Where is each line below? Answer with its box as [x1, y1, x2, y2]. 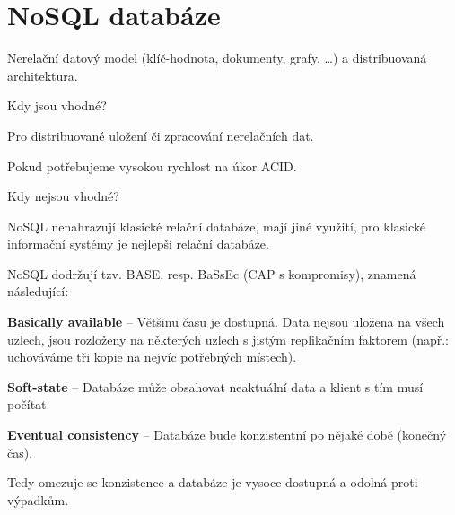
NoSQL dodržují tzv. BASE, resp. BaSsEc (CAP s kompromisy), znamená [7, 264, 416, 283]
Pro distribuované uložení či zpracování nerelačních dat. [7, 126, 314, 144]
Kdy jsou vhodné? [7, 96, 107, 115]
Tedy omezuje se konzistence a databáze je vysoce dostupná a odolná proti [7, 473, 418, 492]
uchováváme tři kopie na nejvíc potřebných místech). [7, 347, 297, 366]
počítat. [7, 395, 50, 414]
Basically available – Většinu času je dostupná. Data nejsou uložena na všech [7, 312, 445, 331]
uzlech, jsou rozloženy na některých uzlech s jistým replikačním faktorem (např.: [7, 329, 449, 348]
